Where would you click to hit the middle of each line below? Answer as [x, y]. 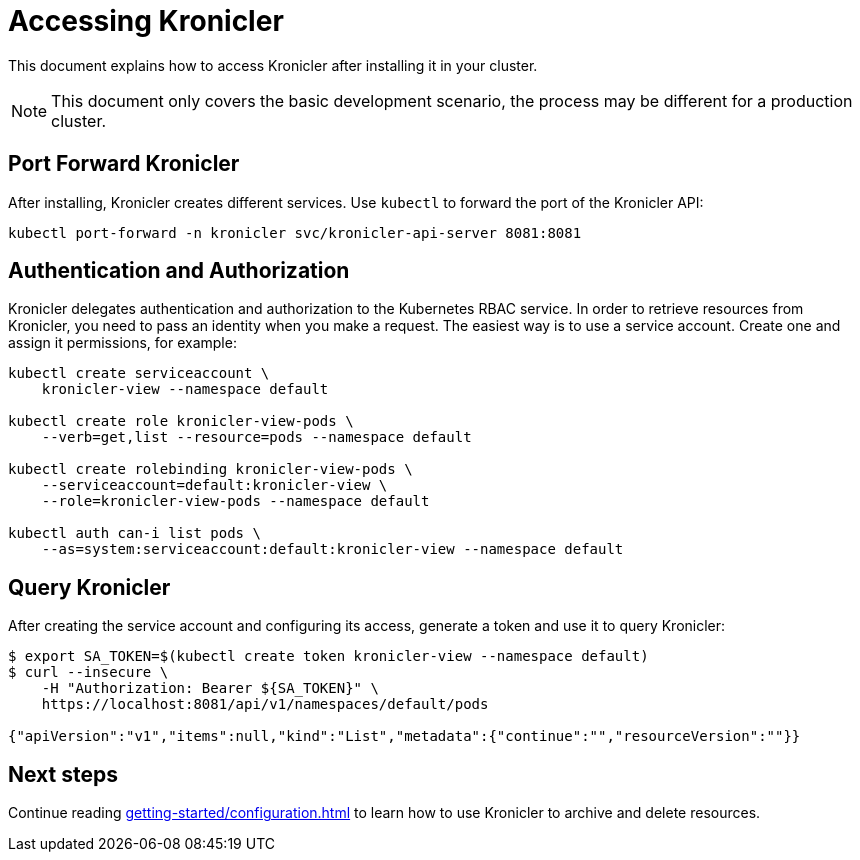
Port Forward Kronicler [124, 164]
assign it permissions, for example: [122, 343]
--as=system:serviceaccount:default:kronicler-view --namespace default [332, 549]
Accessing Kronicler [146, 21]
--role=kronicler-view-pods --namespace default [235, 501]
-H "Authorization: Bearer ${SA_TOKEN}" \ [210, 688]
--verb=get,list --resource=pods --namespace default [256, 437]
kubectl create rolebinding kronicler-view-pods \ [210, 469]
